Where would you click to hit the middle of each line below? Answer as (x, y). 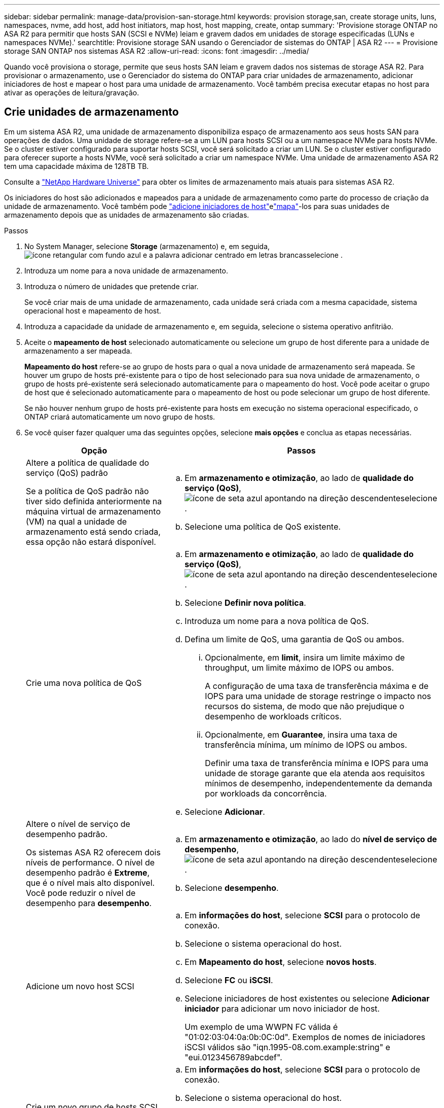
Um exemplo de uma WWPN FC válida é (261, 1027)
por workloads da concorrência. (266, 793)
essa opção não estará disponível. (91, 542)
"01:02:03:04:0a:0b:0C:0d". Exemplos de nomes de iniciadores (305, 1037)
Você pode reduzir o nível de (81, 893)
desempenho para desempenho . (89, 903)
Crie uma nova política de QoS (84, 683)
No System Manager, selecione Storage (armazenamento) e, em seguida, (147, 246)
